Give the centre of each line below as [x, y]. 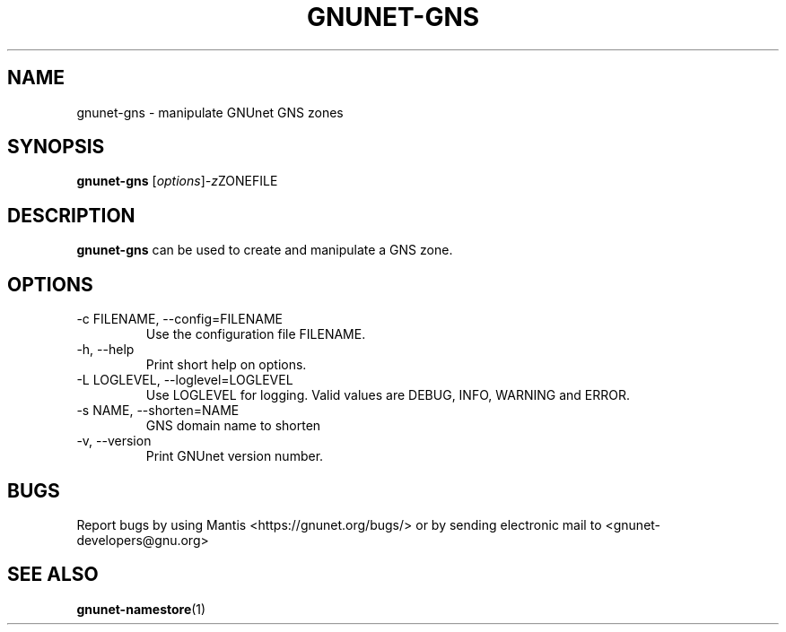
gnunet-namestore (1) [141, 609]
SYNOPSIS [56, 147]
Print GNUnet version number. [235, 456]
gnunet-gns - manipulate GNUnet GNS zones [210, 112]
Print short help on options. [226, 365]
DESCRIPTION [71, 215]
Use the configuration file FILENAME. [256, 334]
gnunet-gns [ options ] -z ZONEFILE [177, 181]
